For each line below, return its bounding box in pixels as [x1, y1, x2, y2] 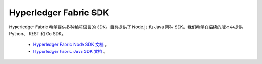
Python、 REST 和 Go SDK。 [9, 30, 66, 36]
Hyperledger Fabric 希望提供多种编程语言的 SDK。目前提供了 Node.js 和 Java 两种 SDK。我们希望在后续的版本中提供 [9, 24, 243, 30]
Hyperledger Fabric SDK [9, 7, 109, 18]
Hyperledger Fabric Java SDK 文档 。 [33, 48, 108, 54]
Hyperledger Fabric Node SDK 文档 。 [33, 41, 109, 48]
